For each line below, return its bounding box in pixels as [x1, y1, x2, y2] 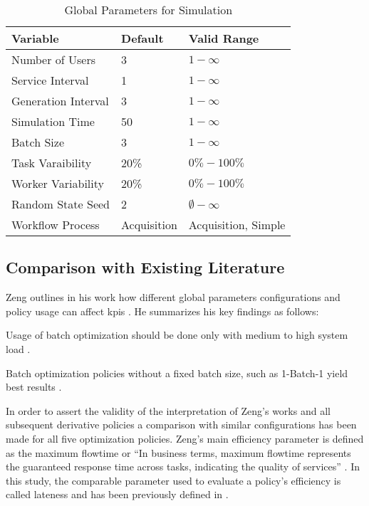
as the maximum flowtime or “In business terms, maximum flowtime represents [6, 445, 351, 460]
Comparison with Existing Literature [6, 256, 285, 278]
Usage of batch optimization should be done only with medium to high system [6, 327, 348, 342]
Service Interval [11, 72, 89, 88]
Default [121, 30, 164, 46]
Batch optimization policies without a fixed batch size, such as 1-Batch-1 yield [6, 365, 348, 380]
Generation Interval [11, 93, 109, 109]
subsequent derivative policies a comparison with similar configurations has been [6, 417, 357, 432]
